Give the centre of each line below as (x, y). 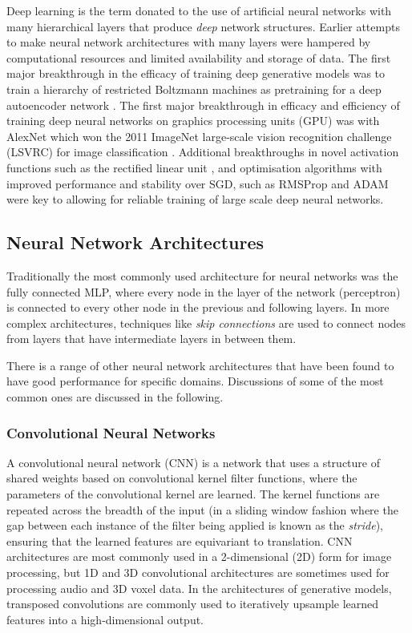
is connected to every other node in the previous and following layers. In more (198, 307)
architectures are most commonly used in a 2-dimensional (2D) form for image (199, 556)
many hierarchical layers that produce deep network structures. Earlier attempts (203, 26)
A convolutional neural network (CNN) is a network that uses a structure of (193, 462)
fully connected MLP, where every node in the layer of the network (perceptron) (204, 291)
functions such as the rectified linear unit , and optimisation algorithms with (194, 167)
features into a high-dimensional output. (105, 619)
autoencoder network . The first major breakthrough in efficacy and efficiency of (203, 105)
